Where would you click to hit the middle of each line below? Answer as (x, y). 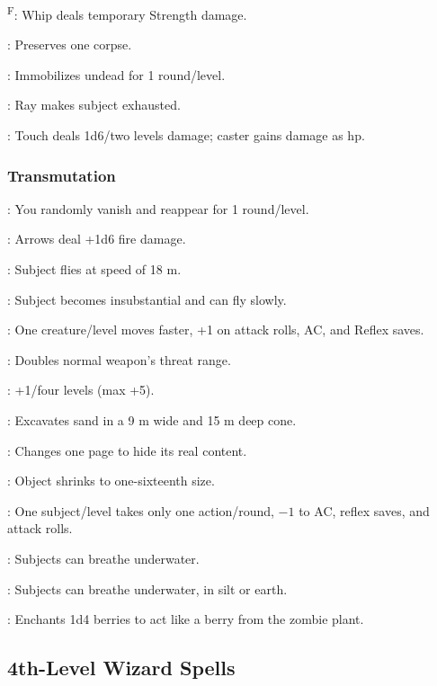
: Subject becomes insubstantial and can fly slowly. (147, 299)
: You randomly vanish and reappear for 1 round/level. (158, 208)
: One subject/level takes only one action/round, (141, 510)
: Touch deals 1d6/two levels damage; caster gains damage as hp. (186, 135)
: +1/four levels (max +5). (81, 390)
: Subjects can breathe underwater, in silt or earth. (147, 588)
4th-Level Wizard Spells (121, 668)
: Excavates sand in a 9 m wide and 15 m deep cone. (152, 420)
